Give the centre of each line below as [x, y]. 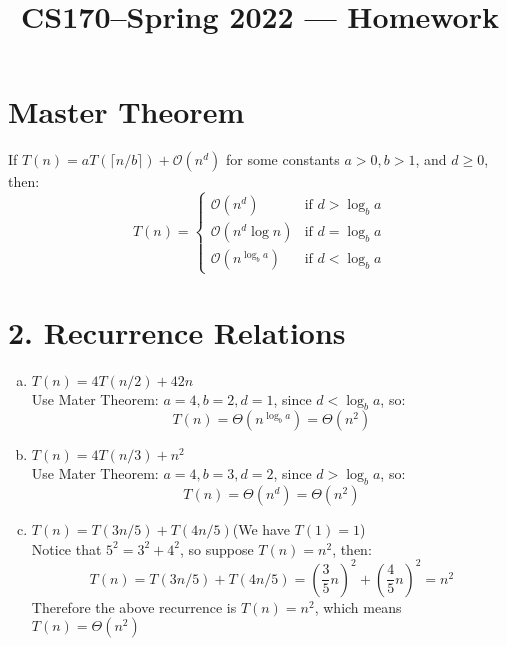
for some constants [282, 159]
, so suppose [216, 548]
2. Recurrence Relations [177, 331]
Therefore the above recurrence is [134, 606]
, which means [358, 606]
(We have [261, 529]
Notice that [66, 548]
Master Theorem [126, 111]
